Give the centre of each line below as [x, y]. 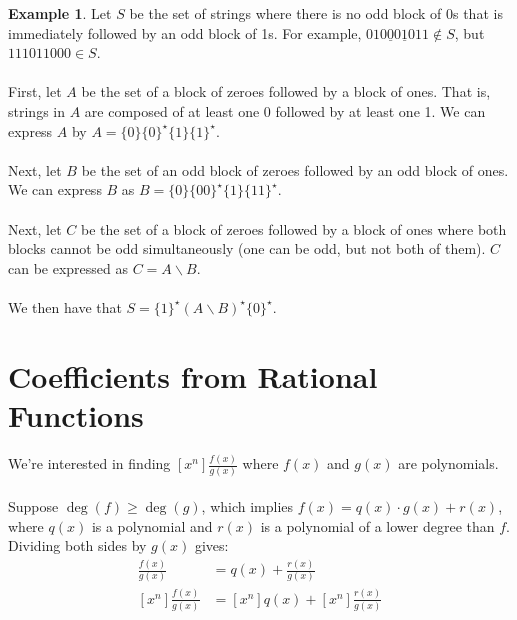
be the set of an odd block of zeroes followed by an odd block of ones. [295, 169]
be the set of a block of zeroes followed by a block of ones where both [294, 228]
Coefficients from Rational [193, 375]
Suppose [33, 506]
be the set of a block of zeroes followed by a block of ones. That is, [286, 91]
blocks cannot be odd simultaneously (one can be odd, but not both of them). [247, 248]
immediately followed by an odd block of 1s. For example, [185, 32]
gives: [211, 545]
